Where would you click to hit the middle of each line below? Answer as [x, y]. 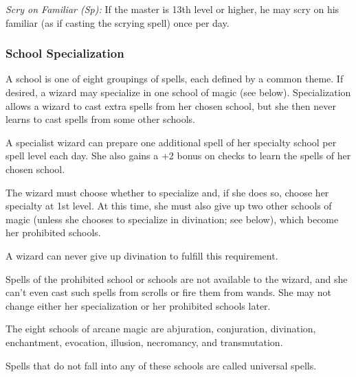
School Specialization [65, 53]
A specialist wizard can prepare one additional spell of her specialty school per [171, 142]
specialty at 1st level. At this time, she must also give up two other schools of [169, 206]
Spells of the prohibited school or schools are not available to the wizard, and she [177, 278]
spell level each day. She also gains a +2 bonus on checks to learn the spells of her [178, 156]
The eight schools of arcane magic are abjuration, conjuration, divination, [161, 329]
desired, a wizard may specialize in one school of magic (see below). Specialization [178, 92]
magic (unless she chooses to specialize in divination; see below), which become [172, 219]
